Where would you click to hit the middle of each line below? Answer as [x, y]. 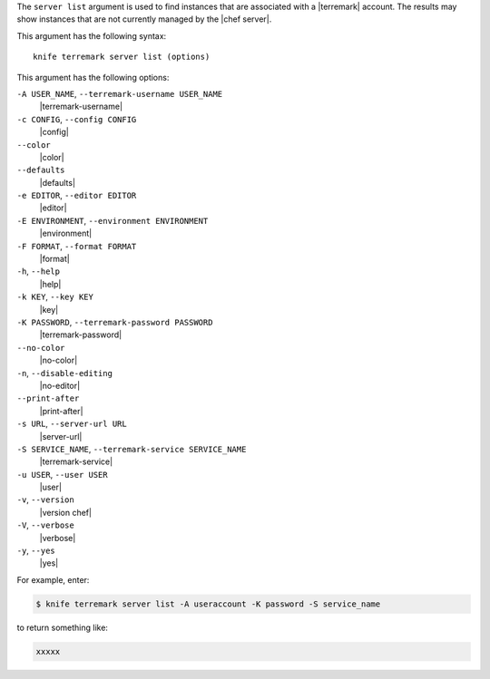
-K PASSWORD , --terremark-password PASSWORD [115, 322]
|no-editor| [60, 385]
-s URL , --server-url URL [72, 424]
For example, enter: [53, 579]
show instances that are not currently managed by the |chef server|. [144, 19]
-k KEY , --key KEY [55, 297]
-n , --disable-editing [65, 373]
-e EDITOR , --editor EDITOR [77, 196]
